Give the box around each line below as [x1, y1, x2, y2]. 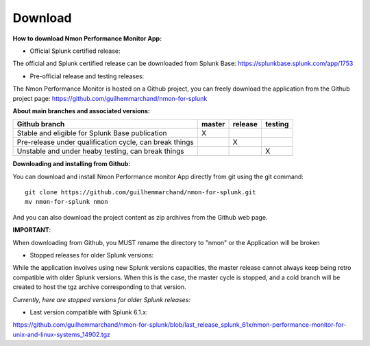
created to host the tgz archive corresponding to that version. [12, 283, 186, 291]
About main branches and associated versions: [12, 106, 151, 115]
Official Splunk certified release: [29, 47, 121, 55]
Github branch [16, 119, 65, 129]
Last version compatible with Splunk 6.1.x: [29, 308, 148, 316]
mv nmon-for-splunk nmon [25, 198, 108, 206]
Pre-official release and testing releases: [29, 72, 145, 80]
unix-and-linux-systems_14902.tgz [12, 330, 111, 338]
